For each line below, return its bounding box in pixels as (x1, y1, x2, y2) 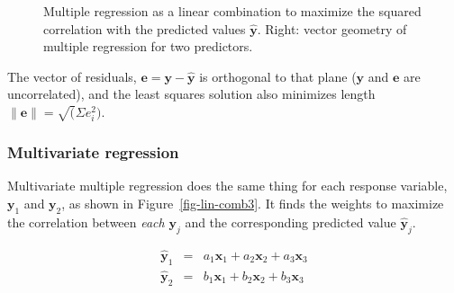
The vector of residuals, (7, 67, 137, 85)
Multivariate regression (7, 141, 179, 164)
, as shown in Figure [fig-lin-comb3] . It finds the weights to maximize (61, 193, 444, 212)
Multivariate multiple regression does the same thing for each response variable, (7, 176, 448, 195)
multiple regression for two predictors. (43, 37, 253, 56)
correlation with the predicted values (43, 19, 246, 38)
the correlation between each (7, 212, 165, 231)
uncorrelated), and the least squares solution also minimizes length (7, 84, 376, 103)
